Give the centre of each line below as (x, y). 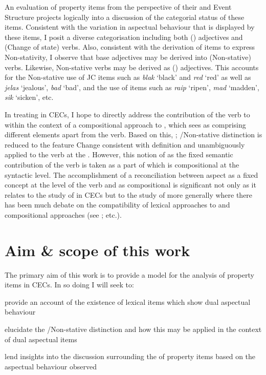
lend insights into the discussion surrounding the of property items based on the (130, 356)
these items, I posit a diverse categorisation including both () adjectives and (124, 37)
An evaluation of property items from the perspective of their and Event (118, 7)
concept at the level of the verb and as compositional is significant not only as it (130, 185)
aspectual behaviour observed (51, 366)
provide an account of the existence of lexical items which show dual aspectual (128, 301)
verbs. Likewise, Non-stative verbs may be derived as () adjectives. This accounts (132, 67)
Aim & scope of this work (97, 250)
